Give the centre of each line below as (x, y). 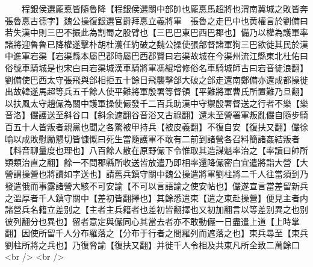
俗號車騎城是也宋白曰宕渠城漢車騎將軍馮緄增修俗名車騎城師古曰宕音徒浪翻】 (156, 67)
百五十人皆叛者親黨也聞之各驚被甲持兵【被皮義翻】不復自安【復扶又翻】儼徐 (156, 126)
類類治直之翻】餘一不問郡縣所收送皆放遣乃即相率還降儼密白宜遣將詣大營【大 (156, 162)
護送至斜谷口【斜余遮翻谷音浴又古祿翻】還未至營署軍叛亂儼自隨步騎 (173, 115)
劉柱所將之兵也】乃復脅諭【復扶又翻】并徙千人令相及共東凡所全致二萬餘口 (152, 244)
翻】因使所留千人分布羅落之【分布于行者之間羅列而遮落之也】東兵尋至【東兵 (156, 233)
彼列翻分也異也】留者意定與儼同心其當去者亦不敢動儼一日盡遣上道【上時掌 (152, 221)
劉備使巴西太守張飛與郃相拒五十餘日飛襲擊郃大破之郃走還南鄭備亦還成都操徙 (156, 79)
